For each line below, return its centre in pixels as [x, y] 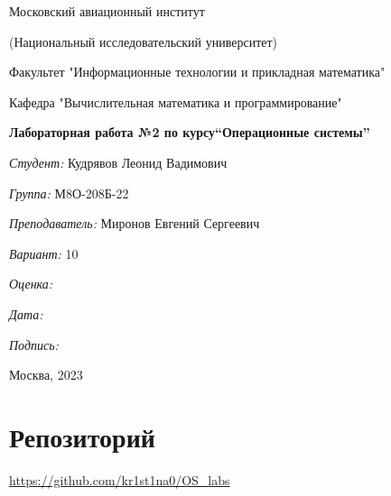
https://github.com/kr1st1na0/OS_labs [120, 479]
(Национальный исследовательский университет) [144, 41]
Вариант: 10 [44, 253]
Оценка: [31, 284]
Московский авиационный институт [107, 11]
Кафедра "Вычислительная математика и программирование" [176, 101]
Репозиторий [82, 436]
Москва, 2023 [46, 375]
